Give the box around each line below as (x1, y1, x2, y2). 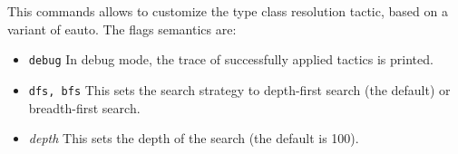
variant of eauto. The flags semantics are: (7, 19, 237, 38)
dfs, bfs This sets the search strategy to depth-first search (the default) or (28, 80, 451, 99)
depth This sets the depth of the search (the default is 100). (28, 129, 359, 148)
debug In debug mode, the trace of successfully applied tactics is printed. (28, 50, 434, 69)
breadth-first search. (28, 98, 141, 117)
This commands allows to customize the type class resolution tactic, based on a (7, 2, 448, 20)
